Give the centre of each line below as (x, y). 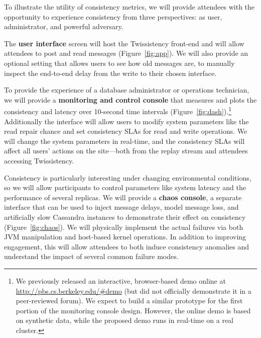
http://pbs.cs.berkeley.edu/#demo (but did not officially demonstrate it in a (134, 290)
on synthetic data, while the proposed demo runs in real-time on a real (125, 320)
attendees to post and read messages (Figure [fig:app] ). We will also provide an (126, 53)
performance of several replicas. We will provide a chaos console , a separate (123, 197)
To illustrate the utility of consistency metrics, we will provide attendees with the (129, 7)
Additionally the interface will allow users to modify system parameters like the (126, 121)
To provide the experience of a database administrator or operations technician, (127, 90)
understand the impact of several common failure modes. (91, 256)
